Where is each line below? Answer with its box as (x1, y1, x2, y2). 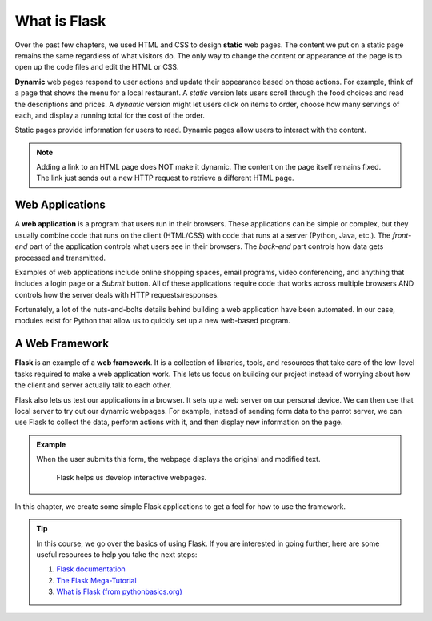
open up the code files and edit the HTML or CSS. (14, 62, 179, 72)
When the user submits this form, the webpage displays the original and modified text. (36, 455, 321, 464)
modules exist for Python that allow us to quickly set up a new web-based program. (14, 316, 291, 326)
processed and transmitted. (14, 253, 106, 262)
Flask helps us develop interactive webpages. (56, 472, 207, 482)
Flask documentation (56, 564, 126, 574)
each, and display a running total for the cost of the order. (14, 110, 206, 120)
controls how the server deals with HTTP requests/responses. (14, 290, 219, 299)
